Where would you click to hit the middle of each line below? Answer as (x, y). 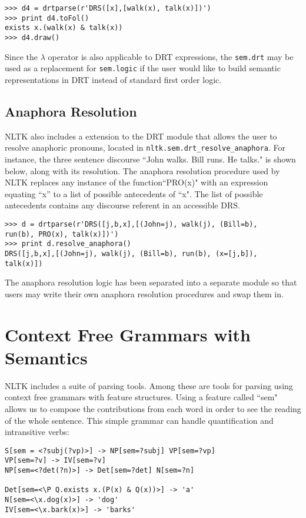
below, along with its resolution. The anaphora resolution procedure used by (142, 170)
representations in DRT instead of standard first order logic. (113, 79)
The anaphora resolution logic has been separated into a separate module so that (151, 282)
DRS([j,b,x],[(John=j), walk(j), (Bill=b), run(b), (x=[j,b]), (131, 253)
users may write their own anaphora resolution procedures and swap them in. (144, 293)
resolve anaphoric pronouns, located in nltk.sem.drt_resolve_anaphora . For (145, 147)
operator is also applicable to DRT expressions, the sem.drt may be (171, 56)
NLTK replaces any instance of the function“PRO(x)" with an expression (137, 182)
